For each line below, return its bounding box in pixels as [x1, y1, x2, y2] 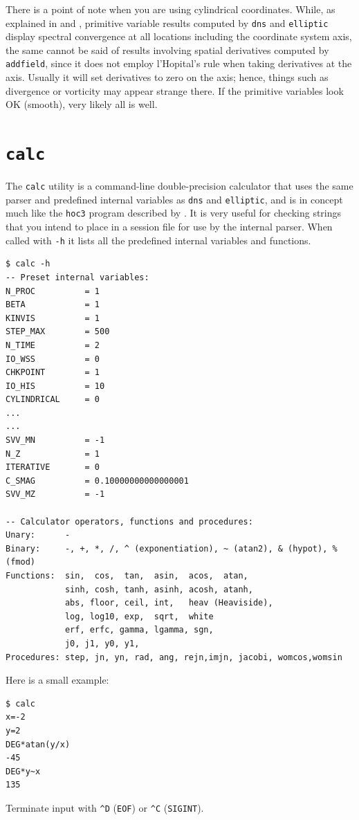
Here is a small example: [6, 673, 109, 687]
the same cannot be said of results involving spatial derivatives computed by [6, 42, 329, 57]
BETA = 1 [6, 300, 100, 310]
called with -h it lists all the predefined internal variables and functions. [6, 233, 311, 247]
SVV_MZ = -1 [6, 489, 105, 500]
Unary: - [6, 530, 71, 540]
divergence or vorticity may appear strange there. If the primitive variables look [6, 83, 344, 98]
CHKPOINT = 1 [6, 367, 100, 378]
